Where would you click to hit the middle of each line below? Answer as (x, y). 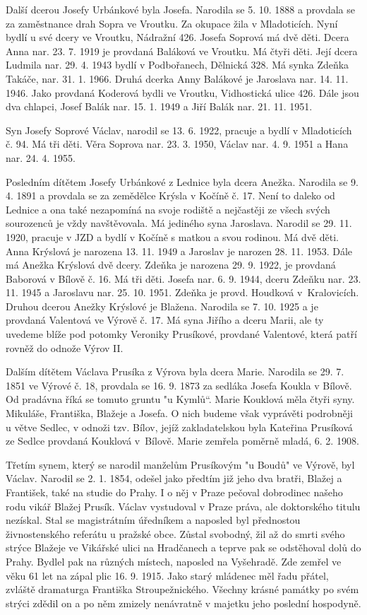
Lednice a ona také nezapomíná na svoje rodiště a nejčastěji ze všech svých (168, 209)
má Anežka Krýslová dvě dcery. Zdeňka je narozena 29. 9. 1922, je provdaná (171, 265)
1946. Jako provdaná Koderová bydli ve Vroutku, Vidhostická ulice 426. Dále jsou (182, 92)
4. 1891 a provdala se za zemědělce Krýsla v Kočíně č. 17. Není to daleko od (170, 195)
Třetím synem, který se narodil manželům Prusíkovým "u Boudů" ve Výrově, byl (180, 464)
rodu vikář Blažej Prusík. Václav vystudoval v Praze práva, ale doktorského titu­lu (183, 506)
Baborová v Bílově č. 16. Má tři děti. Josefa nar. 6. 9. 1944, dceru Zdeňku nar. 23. (183, 278)
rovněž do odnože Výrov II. (65, 347)
